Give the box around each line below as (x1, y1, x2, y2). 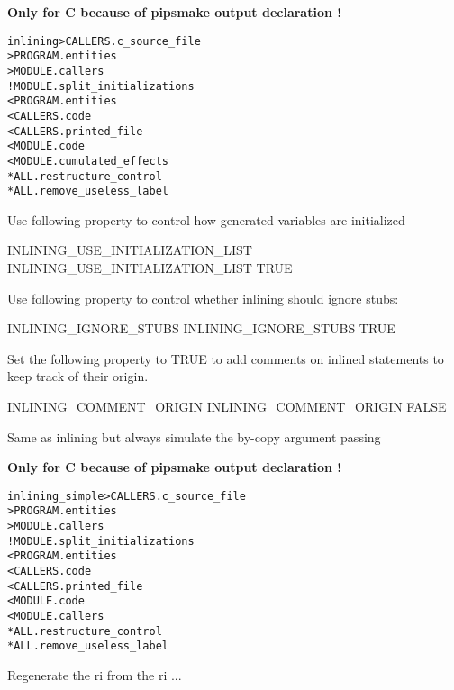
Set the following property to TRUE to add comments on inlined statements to (7, 349, 444, 368)
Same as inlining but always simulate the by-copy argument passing (7, 427, 381, 446)
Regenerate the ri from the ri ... (7, 665, 182, 684)
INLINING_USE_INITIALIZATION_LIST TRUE (7, 259, 293, 277)
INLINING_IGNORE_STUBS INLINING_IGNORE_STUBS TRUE (7, 319, 395, 338)
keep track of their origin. (7, 367, 149, 386)
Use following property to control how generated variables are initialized (7, 210, 405, 229)
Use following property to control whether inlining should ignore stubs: (7, 288, 399, 307)
